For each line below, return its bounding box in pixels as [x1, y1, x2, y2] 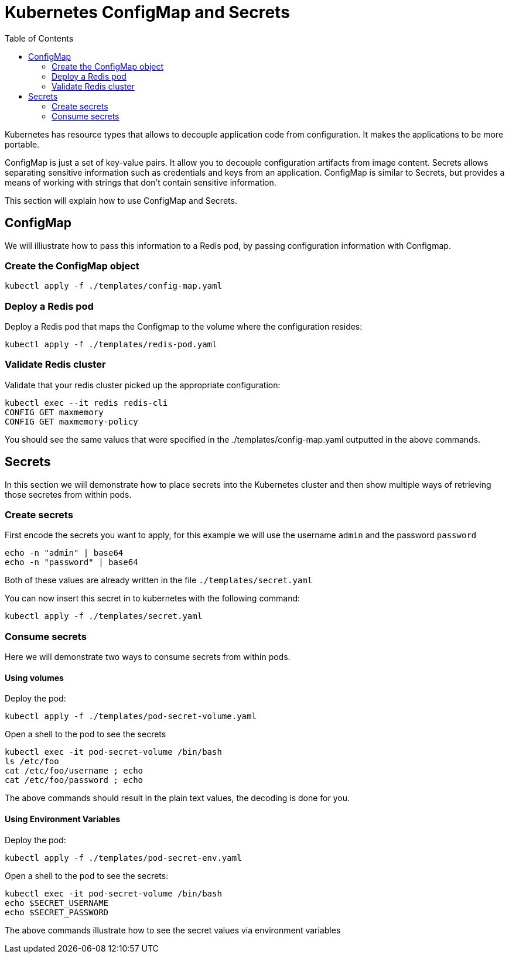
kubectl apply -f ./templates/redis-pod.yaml [5, 340, 217, 350]
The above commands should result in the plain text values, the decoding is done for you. [5, 793, 350, 803]
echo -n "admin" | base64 [5, 548, 124, 558]
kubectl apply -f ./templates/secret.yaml [5, 611, 203, 621]
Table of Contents [5, 33, 74, 43]
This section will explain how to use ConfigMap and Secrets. [5, 195, 237, 206]
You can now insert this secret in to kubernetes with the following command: [5, 593, 300, 604]
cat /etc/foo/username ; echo [5, 766, 144, 776]
